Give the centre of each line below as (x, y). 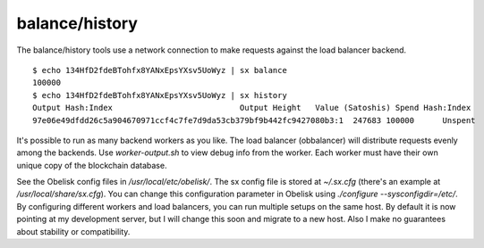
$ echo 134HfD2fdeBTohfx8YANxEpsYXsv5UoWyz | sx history (160, 95)
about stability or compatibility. (73, 231)
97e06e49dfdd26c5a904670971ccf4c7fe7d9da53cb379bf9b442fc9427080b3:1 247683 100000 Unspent (254, 120)
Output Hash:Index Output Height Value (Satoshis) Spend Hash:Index (252, 108)
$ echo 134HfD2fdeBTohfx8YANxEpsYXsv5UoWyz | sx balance (160, 70)
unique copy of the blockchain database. (92, 165)
